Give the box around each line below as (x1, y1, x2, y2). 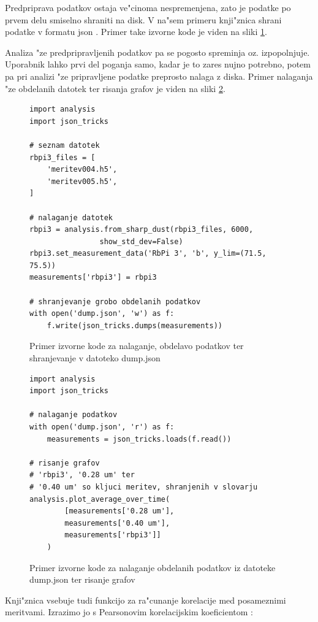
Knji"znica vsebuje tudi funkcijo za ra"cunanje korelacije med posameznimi (5, 593, 286, 606)
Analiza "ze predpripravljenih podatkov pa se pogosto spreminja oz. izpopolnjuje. (5, 45, 310, 58)
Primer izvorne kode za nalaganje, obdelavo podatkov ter (29, 339, 244, 352)
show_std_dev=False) (99, 237, 183, 246)
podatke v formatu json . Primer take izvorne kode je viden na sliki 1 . (5, 25, 267, 38)
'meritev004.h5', (47, 165, 118, 174)
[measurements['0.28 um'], (64, 507, 175, 516)
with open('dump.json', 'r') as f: (29, 423, 175, 431)
